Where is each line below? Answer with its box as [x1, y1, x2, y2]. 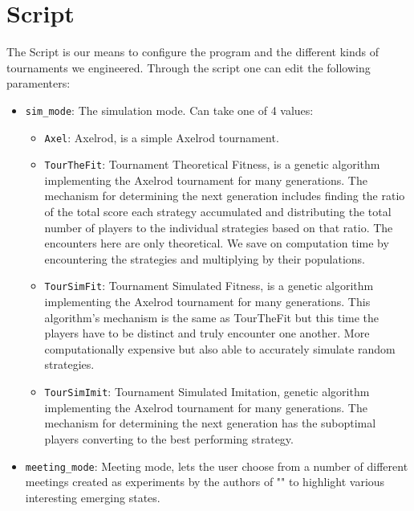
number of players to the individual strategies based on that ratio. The [44, 219, 393, 235]
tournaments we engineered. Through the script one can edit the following [6, 59, 371, 76]
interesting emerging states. [25, 489, 160, 505]
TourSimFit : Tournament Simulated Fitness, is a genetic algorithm [44, 277, 374, 294]
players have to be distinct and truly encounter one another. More [44, 325, 370, 341]
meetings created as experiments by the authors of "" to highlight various [25, 473, 385, 490]
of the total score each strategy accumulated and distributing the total [44, 203, 392, 220]
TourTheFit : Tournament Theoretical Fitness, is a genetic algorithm [44, 156, 380, 173]
